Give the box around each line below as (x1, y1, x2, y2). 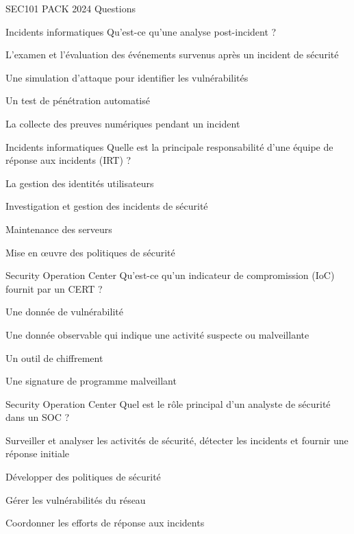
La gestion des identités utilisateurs (5, 175, 154, 190)
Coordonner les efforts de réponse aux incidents (5, 515, 205, 530)
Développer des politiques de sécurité (5, 470, 161, 484)
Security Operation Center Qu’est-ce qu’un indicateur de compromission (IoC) (5, 268, 335, 282)
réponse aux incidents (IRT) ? (5, 153, 131, 167)
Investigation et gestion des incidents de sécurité (5, 199, 208, 213)
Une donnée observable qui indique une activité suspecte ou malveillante (5, 327, 309, 341)
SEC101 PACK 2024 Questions (5, 1, 136, 15)
